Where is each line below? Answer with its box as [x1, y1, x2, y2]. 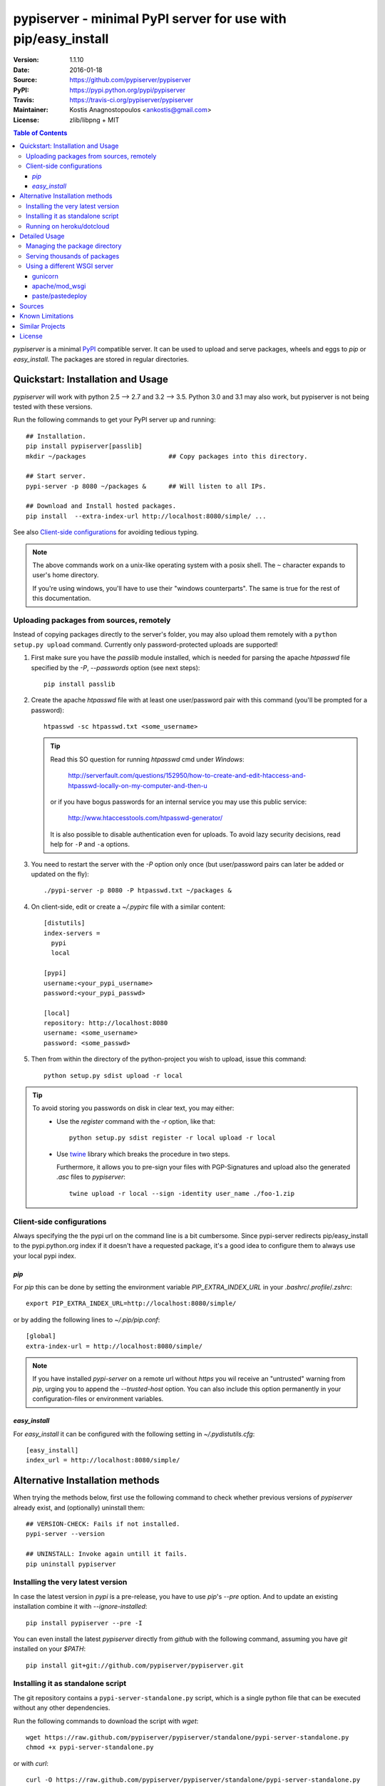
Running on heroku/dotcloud [26, 221, 110, 230]
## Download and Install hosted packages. [26, 502, 177, 510]
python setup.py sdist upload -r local [43, 1072, 183, 1079]
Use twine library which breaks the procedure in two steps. [56, 1149, 230, 1158]
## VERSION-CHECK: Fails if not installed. [26, 1520, 180, 1528]
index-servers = [43, 929, 101, 937]
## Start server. [26, 472, 86, 480]
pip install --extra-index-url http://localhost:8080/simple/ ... [26, 512, 267, 520]
